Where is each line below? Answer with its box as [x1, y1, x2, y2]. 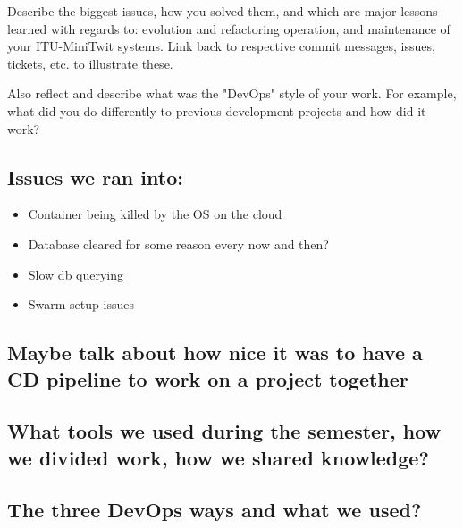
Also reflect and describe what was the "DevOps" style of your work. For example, [7, 84, 457, 103]
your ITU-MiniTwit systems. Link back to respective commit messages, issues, [7, 37, 435, 55]
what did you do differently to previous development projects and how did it [7, 101, 426, 120]
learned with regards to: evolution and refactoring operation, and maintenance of [7, 19, 450, 38]
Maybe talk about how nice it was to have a [7, 339, 423, 366]
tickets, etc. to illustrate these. [7, 54, 173, 72]
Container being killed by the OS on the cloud [28, 205, 282, 223]
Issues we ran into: [7, 163, 183, 190]
